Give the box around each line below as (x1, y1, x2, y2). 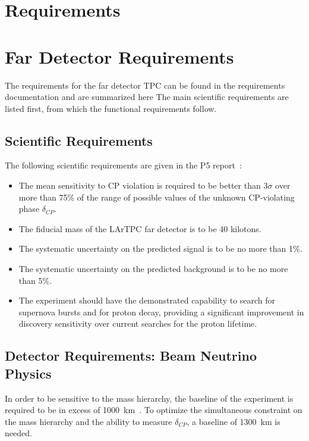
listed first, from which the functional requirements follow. (5, 102, 217, 114)
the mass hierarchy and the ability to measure (5, 415, 172, 427)
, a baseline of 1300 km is (187, 415, 280, 427)
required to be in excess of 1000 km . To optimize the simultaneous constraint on (5, 404, 302, 416)
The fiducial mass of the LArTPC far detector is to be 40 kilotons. (18, 222, 261, 234)
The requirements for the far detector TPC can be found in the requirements (5, 79, 285, 91)
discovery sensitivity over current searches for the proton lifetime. (18, 317, 257, 330)
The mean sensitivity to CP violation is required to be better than (18, 179, 261, 192)
